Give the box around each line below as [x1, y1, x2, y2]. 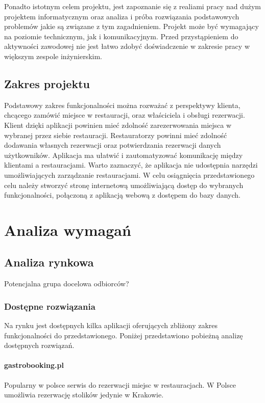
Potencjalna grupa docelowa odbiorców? [4, 278, 129, 289]
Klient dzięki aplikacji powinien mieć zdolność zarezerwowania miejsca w [4, 119, 232, 130]
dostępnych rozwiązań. [4, 340, 75, 351]
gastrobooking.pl [4, 360, 64, 370]
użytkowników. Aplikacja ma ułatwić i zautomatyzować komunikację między [4, 149, 243, 160]
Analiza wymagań [4, 219, 131, 240]
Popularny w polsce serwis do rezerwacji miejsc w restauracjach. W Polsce [4, 379, 236, 390]
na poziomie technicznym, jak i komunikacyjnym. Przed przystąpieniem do [4, 31, 238, 41]
